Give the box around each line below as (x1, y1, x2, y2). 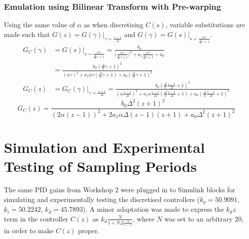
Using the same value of (4, 19, 75, 30)
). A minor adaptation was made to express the (83, 204, 224, 214)
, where (132, 213, 155, 223)
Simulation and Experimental (4, 137, 205, 157)
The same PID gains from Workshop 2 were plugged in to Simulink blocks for (4, 184, 235, 195)
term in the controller (4, 213, 68, 223)
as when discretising (84, 19, 143, 30)
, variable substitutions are (165, 19, 245, 30)
